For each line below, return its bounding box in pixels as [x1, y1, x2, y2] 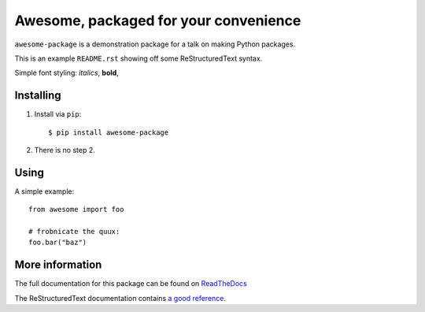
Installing [14, 89, 62, 102]
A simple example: [14, 186, 75, 196]
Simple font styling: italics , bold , [14, 68, 120, 78]
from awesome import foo [28, 205, 124, 214]
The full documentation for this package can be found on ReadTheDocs [14, 279, 247, 288]
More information [14, 258, 102, 272]
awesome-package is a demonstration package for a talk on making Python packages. [14, 39, 296, 49]
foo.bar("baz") [28, 238, 87, 247]
